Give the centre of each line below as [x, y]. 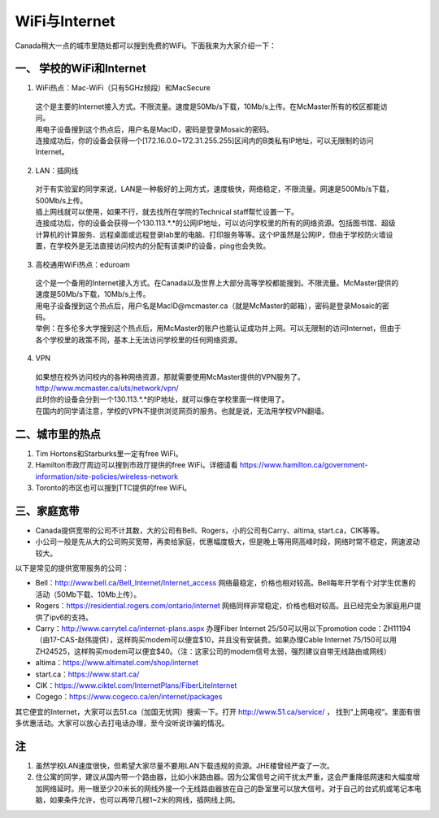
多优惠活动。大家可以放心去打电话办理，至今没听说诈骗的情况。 [122, 723]
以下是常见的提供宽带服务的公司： [72, 568]
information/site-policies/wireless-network [107, 476]
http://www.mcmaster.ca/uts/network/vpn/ [107, 388]
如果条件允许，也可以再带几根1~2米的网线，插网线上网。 [144, 800]
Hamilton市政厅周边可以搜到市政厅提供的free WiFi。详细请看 [137, 465]
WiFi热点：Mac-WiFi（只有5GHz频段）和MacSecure [123, 88]
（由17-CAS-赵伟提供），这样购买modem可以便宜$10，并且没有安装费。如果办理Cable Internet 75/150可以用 [216, 640]
